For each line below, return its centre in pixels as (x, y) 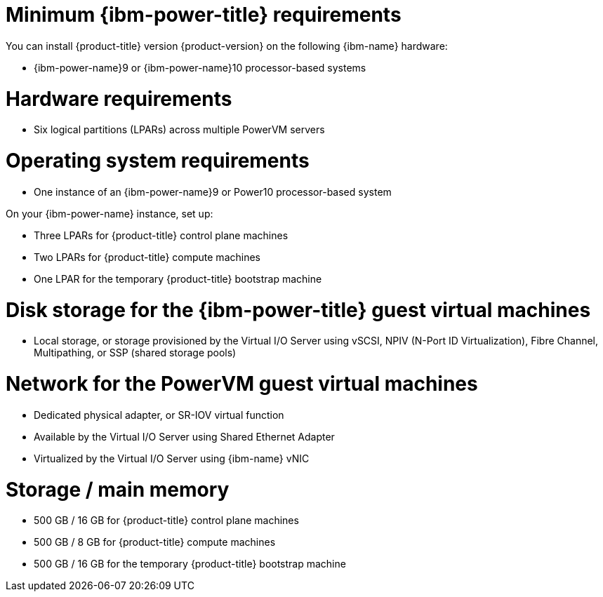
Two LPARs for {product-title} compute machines (147, 257)
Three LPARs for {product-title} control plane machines (161, 235)
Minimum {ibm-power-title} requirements (204, 15)
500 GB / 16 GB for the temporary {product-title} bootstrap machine (190, 564)
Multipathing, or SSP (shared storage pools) (135, 353)
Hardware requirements (119, 99)
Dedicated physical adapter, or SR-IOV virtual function (159, 415)
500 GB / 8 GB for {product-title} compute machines (155, 542)
